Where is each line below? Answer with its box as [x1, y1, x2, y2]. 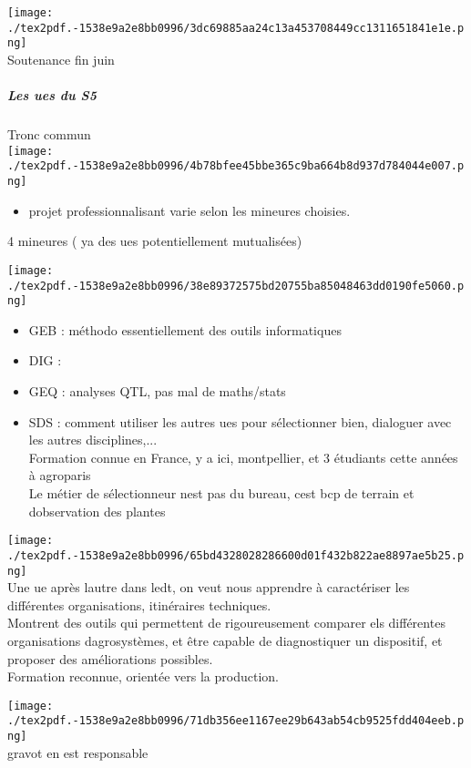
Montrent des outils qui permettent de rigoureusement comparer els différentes [7, 613, 445, 632]
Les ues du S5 [7, 86, 97, 105]
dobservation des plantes [28, 501, 166, 520]
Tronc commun [7, 125, 91, 144]
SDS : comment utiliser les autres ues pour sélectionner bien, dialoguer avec [28, 412, 452, 431]
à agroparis [28, 466, 91, 485]
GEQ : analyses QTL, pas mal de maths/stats [28, 382, 286, 401]
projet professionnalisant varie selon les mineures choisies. [28, 200, 351, 220]
